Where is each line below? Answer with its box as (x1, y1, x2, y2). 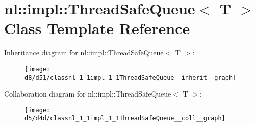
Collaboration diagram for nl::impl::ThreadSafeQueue (4, 88, 171, 99)
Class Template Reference (4, 18, 190, 39)
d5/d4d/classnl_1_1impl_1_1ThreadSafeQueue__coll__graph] (24, 115, 225, 122)
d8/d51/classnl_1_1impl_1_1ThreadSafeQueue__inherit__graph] (24, 74, 237, 81)
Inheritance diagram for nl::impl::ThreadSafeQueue (4, 47, 164, 58)
